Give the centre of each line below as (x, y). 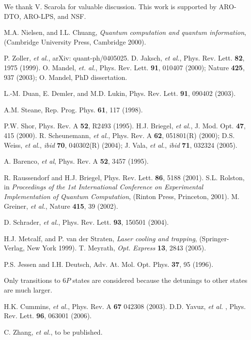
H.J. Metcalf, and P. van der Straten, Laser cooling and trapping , (101, 238)
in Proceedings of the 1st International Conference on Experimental (104, 187)
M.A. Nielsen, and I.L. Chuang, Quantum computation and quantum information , (125, 32)
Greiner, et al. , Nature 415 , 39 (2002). (61, 206)
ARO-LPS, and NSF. (55, 16)
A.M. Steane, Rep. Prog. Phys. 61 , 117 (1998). (73, 109)
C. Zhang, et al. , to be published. (53, 332)
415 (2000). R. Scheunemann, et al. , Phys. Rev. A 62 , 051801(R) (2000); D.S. (119, 135)
